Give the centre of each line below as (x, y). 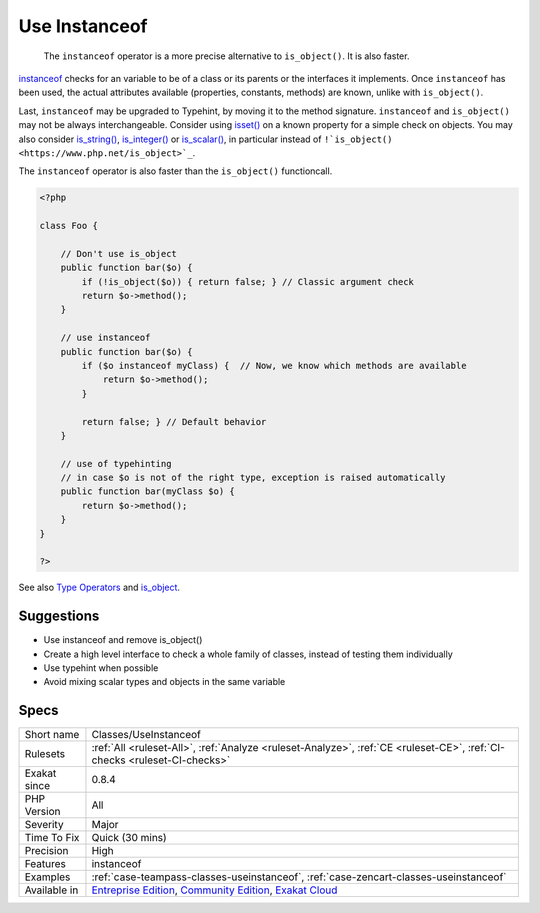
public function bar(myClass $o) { (147, 491)
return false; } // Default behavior (174, 421)
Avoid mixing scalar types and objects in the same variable (164, 682)
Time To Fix (52, 838)
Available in (51, 890)
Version (42, 812)
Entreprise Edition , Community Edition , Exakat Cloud (214, 890)
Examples (47, 877)
